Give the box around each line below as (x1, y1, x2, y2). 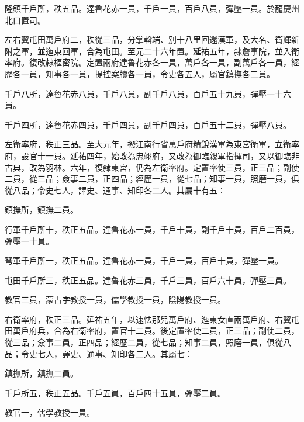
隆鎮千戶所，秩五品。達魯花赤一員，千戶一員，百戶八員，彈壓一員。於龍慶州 (5, 2, 299, 14)
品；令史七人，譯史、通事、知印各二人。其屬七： (5, 347, 193, 359)
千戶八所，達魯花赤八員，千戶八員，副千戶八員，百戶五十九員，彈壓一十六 (5, 87, 291, 99)
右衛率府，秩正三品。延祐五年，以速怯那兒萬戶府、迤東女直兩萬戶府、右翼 (5, 313, 291, 325)
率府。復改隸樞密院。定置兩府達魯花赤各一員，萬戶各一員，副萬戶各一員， (5, 56, 291, 68)
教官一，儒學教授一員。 (5, 406, 95, 418)
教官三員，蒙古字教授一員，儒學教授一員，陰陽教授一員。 (5, 293, 226, 306)
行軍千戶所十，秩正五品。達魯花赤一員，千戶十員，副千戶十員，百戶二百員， (5, 223, 299, 235)
